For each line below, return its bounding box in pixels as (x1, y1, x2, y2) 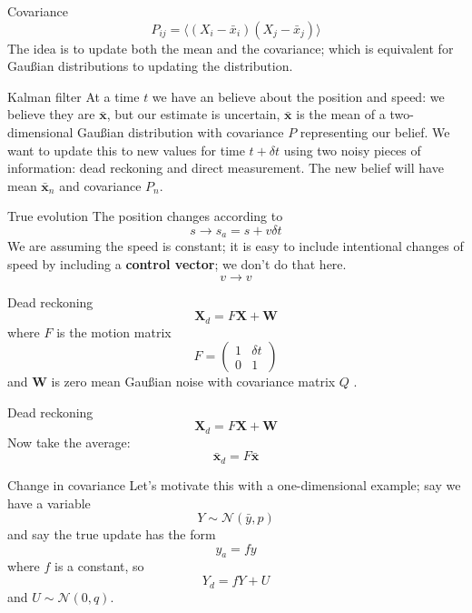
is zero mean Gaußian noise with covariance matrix (51, 372, 336, 391)
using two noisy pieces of (283, 140, 421, 159)
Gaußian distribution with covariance (77, 122, 284, 141)
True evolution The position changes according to (7, 206, 283, 226)
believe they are (7, 105, 95, 124)
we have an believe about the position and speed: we (152, 86, 445, 106)
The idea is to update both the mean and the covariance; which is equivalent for (7, 38, 454, 57)
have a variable (7, 493, 91, 512)
